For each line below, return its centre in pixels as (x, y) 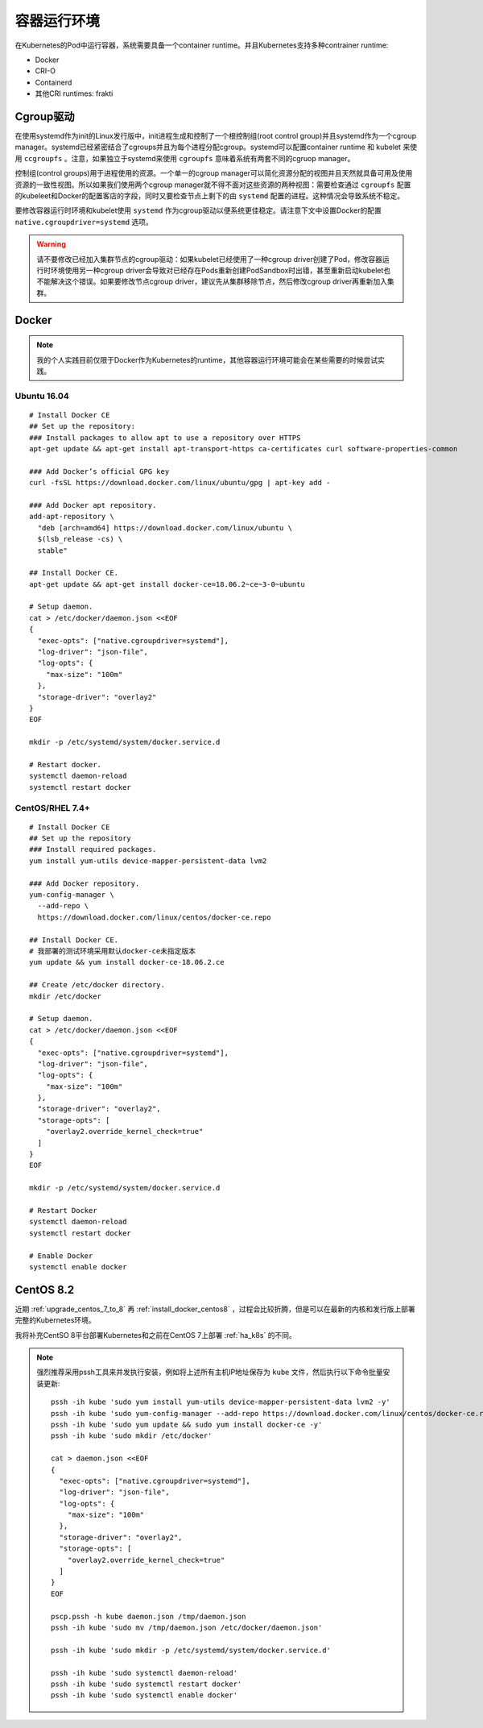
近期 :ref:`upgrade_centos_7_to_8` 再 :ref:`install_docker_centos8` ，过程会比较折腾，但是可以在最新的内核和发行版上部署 (215, 1309)
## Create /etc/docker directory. (97, 985)
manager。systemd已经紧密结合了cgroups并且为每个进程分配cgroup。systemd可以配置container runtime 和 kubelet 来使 (216, 147)
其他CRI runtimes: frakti (74, 93)
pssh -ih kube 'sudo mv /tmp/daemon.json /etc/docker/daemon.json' (187, 1627)
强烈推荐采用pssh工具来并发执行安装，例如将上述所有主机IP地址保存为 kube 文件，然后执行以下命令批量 (210, 1372)
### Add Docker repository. (85, 883)
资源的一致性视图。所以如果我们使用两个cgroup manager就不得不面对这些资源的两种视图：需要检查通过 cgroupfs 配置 (213, 185)
